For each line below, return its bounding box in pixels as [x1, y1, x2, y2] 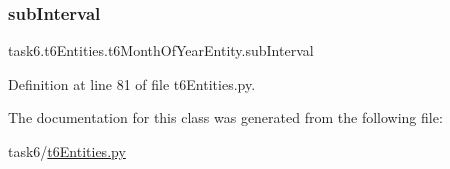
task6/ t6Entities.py [8, 141, 126, 161]
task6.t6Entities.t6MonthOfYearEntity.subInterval [8, 40, 314, 61]
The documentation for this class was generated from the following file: [8, 107, 443, 128]
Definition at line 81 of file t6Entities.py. [8, 73, 256, 94]
